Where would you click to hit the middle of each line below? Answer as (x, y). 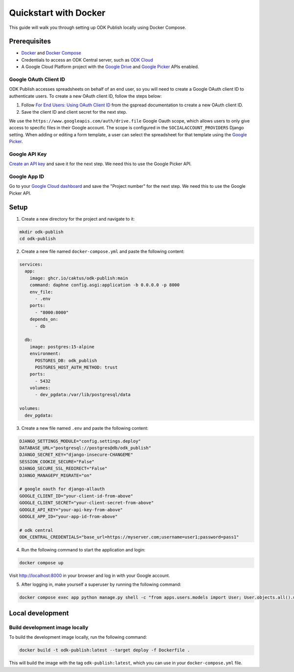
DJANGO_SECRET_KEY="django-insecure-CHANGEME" (76, 455)
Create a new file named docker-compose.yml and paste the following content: (103, 251)
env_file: (41, 292)
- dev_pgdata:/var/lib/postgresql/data (83, 395)
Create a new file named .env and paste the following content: (85, 428)
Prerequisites (30, 41)
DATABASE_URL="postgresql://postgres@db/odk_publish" (85, 448)
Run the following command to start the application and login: (83, 550)
